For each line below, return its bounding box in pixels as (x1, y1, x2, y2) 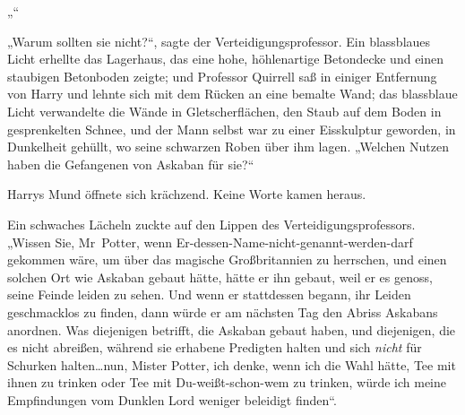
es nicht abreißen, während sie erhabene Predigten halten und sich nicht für (7, 338, 422, 357)
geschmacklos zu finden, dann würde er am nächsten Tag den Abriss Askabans (7, 302, 438, 321)
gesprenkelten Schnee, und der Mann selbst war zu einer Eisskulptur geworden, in (7, 119, 456, 138)
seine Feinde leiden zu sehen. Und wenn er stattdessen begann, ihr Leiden (7, 285, 411, 304)
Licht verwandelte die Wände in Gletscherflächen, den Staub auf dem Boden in (7, 101, 442, 120)
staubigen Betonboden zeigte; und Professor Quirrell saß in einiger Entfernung (7, 66, 437, 85)
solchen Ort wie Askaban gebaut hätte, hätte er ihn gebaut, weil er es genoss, (7, 267, 433, 286)
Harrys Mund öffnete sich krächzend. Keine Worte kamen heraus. (7, 185, 366, 203)
